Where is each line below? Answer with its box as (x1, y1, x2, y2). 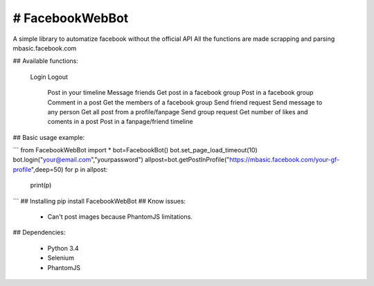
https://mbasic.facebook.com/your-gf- (229, 156, 340, 164)
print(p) (30, 181, 52, 190)
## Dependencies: (12, 229, 66, 237)
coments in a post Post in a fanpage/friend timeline (47, 118, 193, 126)
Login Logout (30, 73, 69, 81)
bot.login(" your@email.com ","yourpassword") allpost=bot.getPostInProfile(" (12, 156, 230, 164)
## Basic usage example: (12, 133, 85, 141)
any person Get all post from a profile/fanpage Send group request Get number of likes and (47, 107, 308, 116)
